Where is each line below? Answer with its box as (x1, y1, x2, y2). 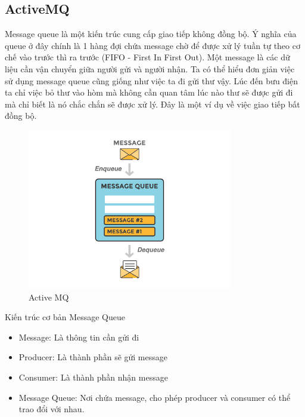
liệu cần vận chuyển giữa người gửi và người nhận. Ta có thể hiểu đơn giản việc (5, 62, 295, 75)
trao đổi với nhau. (18, 403, 85, 415)
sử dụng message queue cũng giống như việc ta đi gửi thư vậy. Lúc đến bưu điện (5, 74, 298, 87)
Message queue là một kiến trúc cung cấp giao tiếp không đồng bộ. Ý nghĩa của (5, 27, 297, 40)
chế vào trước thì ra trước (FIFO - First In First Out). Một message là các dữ (5, 51, 290, 63)
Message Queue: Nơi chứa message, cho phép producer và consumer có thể (18, 391, 291, 403)
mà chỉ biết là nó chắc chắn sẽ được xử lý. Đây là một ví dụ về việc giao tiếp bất (5, 97, 300, 110)
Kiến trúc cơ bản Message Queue (5, 311, 126, 323)
